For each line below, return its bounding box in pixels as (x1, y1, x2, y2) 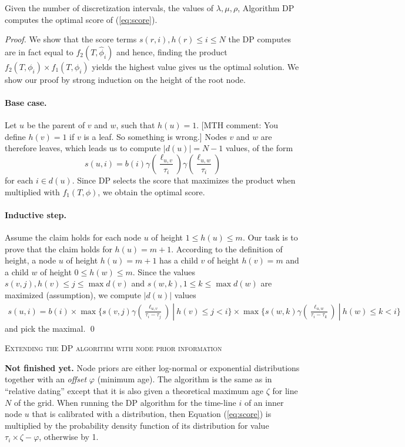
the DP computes (228, 33, 292, 45)
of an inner (244, 396, 284, 408)
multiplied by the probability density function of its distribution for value (5, 419, 269, 431)
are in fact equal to (5, 45, 73, 58)
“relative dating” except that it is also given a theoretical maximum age (5, 384, 264, 396)
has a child (159, 254, 198, 266)
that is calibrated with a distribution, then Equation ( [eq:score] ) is (32, 408, 272, 420)
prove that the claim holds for (5, 242, 112, 255)
